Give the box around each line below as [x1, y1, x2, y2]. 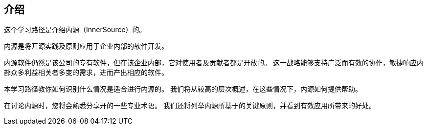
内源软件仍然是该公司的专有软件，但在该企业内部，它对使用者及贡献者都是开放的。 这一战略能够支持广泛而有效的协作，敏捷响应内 [4, 58, 424, 67]
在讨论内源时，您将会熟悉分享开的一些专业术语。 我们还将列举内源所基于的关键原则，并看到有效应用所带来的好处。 [4, 101, 376, 110]
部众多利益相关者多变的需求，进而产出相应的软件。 [4, 68, 168, 77]
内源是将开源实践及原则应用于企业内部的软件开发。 [4, 42, 168, 51]
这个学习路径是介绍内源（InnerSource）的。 [4, 25, 146, 34]
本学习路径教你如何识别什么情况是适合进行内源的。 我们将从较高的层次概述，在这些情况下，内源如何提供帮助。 [4, 85, 362, 93]
